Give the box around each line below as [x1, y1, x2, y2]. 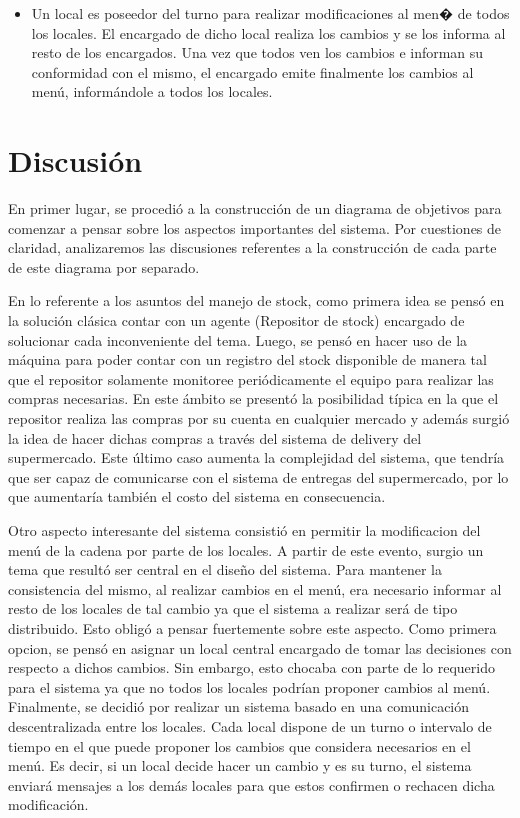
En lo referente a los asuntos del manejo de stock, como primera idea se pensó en [8, 290, 505, 311]
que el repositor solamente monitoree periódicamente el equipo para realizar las [8, 368, 494, 389]
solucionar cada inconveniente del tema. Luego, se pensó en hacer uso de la [8, 329, 468, 350]
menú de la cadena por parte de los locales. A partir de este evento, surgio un [8, 539, 484, 560]
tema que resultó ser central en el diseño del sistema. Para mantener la [8, 559, 442, 580]
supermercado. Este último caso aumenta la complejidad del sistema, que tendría [8, 447, 505, 468]
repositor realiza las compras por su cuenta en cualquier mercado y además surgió [8, 408, 510, 429]
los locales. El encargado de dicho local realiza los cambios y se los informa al [31, 22, 506, 43]
